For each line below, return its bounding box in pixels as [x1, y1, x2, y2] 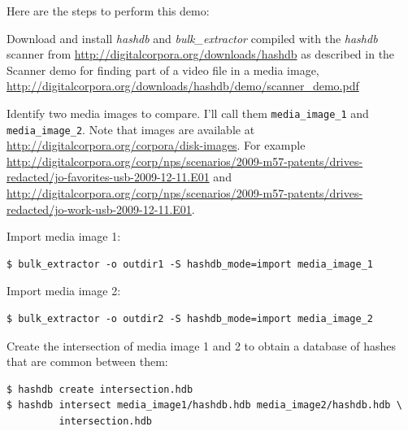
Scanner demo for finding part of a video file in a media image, [7, 61, 319, 78]
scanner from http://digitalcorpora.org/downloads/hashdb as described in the [7, 46, 395, 63]
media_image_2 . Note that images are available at [7, 120, 255, 137]
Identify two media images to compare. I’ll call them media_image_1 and [7, 104, 369, 121]
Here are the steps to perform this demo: [7, 2, 210, 19]
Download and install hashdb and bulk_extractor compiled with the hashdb [7, 29, 378, 46]
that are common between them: [7, 353, 168, 370]
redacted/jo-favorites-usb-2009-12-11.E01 [7, 168, 210, 185]
